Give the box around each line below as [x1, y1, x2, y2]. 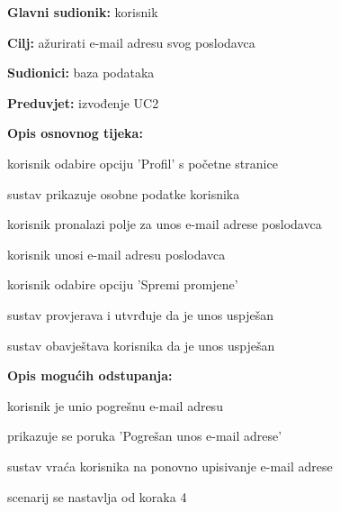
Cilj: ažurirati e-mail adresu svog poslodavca [7, 32, 255, 51]
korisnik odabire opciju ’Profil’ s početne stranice [7, 153, 278, 172]
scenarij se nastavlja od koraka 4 [7, 487, 187, 506]
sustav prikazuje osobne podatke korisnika [7, 184, 240, 203]
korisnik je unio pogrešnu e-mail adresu [7, 396, 223, 415]
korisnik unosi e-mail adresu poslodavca [7, 244, 226, 263]
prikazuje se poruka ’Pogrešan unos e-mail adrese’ [7, 426, 282, 445]
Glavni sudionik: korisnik [7, 3, 158, 21]
